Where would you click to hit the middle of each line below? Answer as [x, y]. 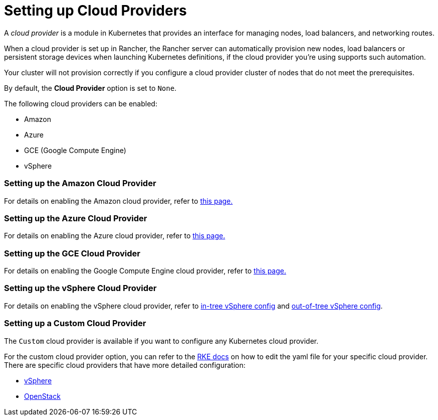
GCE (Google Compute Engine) [75, 150]
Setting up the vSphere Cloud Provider [80, 288]
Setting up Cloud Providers [95, 11]
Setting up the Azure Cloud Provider [76, 218]
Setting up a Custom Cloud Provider [75, 323]
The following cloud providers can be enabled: [81, 103]
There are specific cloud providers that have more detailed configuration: [125, 365]
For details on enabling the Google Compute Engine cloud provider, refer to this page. [145, 271]
